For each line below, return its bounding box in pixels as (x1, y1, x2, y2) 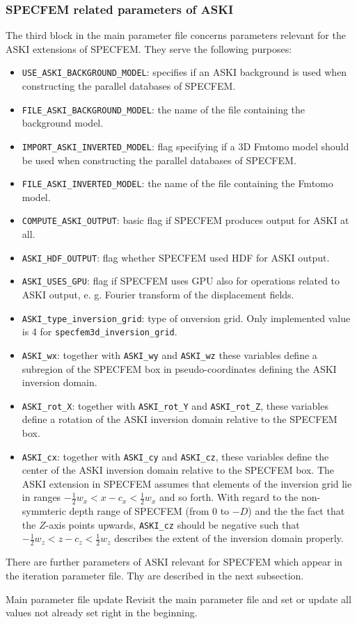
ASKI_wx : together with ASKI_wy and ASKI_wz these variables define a (22, 347, 317, 362)
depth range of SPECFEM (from (69, 504, 209, 518)
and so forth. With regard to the (159, 490, 299, 504)
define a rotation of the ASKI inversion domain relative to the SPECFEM (22, 412, 338, 426)
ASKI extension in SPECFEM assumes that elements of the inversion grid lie (22, 476, 352, 490)
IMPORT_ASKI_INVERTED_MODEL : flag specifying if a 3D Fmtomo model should (22, 138, 349, 153)
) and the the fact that (248, 504, 345, 518)
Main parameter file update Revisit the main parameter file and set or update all (6, 591, 351, 606)
